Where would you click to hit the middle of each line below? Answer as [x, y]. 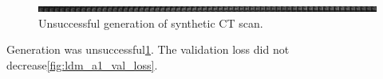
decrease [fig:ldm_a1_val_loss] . [82, 64]
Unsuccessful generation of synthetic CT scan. [151, 23]
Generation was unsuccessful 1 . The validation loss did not [148, 49]
